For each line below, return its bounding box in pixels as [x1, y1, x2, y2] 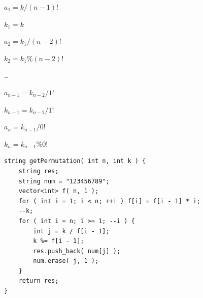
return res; [18, 277, 59, 285]
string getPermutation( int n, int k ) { [4, 157, 146, 165]
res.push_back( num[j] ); [33, 247, 121, 255]
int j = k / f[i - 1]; [33, 227, 110, 235]
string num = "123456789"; [18, 177, 110, 185]
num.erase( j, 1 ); [33, 257, 99, 265]
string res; [18, 167, 59, 175]
